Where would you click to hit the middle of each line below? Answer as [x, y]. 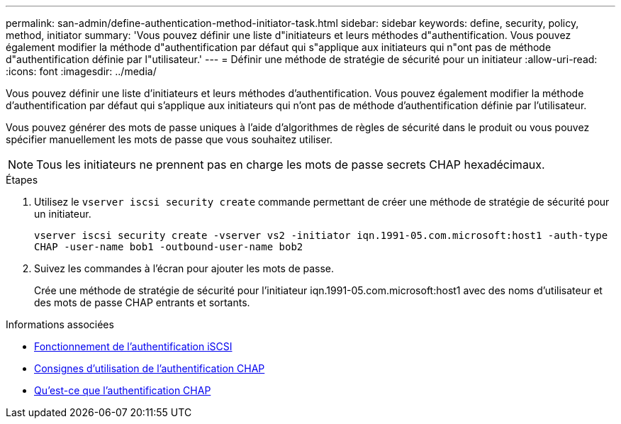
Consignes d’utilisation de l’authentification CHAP [150, 368]
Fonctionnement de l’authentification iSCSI [133, 346]
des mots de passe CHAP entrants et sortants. [142, 302]
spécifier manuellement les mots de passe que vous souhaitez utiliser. [169, 139]
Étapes [22, 180]
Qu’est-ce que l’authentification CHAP [123, 390]
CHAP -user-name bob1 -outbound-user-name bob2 [169, 247]
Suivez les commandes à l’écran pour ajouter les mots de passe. [184, 268]
